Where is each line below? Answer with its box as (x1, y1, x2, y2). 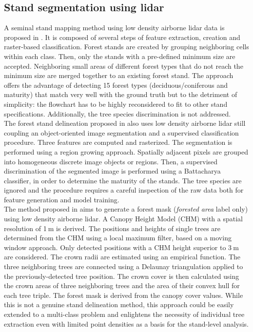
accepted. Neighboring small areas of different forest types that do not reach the (4, 60, 243, 71)
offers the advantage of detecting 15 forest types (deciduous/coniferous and (4, 79, 228, 90)
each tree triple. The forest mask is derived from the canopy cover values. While (4, 290, 243, 300)
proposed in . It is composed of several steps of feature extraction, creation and (4, 32, 240, 42)
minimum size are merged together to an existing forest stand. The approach (4, 70, 234, 80)
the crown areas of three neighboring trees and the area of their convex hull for (4, 280, 240, 291)
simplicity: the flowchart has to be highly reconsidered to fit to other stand (4, 98, 228, 109)
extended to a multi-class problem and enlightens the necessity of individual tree (4, 309, 245, 319)
